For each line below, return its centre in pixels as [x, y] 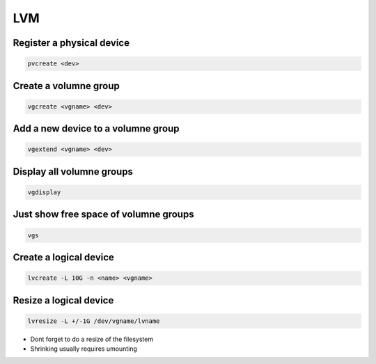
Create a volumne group [66, 86]
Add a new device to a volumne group [96, 129]
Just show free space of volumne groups [103, 215]
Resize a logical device [63, 300]
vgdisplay [44, 192]
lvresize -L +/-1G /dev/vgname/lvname [94, 321]
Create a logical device [64, 257]
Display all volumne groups [73, 172]
